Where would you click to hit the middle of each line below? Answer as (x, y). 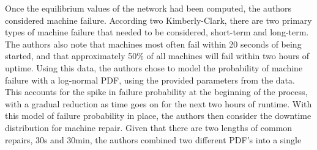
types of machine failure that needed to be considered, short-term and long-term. (157, 32)
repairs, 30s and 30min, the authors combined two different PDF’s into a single (153, 139)
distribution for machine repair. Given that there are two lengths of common (149, 127)
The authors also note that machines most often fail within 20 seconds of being (153, 44)
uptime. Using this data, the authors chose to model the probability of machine (154, 67)
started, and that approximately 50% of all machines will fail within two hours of (157, 56)
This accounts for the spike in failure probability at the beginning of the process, (156, 92)
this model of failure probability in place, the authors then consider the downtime (158, 116)
